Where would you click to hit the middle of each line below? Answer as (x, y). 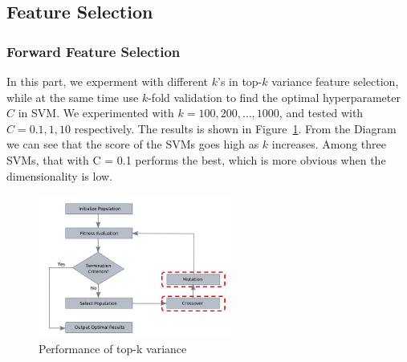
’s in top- (240, 81)
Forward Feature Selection (94, 51)
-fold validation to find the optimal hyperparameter (274, 97)
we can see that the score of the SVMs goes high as (133, 144)
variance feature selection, (335, 81)
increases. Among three (329, 144)
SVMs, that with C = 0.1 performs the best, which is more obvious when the (196, 159)
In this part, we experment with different (108, 81)
